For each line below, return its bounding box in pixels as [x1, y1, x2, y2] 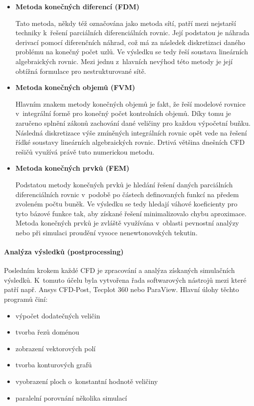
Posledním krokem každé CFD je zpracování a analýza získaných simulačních [4, 265, 235, 275]
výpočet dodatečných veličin [15, 310, 100, 320]
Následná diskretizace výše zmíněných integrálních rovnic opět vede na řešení [15, 127, 247, 137]
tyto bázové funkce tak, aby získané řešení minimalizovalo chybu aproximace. [15, 208, 247, 218]
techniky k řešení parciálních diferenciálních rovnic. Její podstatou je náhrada [15, 27, 250, 38]
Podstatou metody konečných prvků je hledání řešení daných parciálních [15, 179, 233, 189]
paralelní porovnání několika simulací [15, 392, 127, 403]
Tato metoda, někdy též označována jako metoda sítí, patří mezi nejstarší [15, 18, 236, 28]
